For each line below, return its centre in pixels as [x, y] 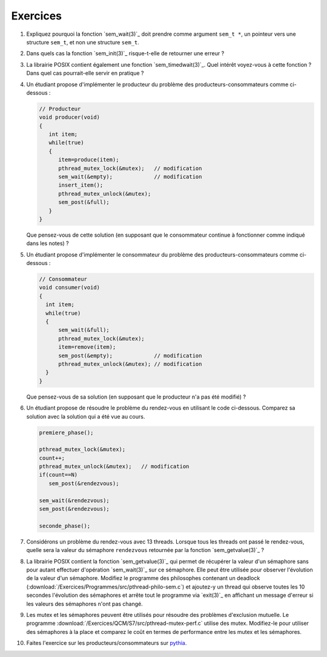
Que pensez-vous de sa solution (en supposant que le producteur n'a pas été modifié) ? [136, 397]
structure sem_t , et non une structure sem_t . [83, 42]
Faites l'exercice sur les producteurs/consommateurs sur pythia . [107, 643]
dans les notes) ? [48, 243]
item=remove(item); [87, 347]
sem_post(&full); [84, 202]
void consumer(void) [69, 288]
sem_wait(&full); [84, 330]
